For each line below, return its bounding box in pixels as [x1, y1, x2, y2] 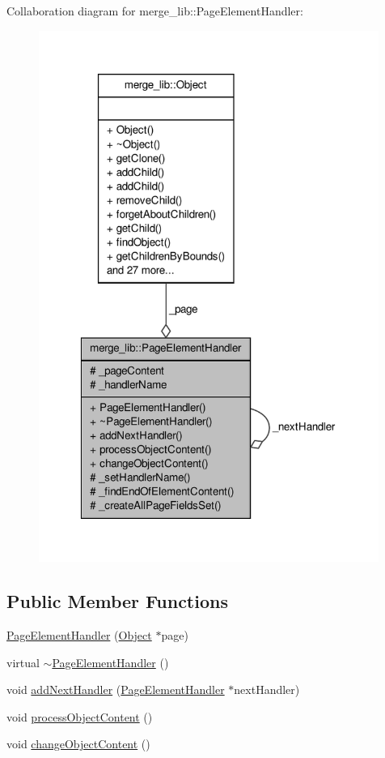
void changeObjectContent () [6, 735, 150, 752]
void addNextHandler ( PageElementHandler [6, 681, 225, 698]
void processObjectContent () [6, 708, 153, 725]
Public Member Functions [6, 589, 228, 614]
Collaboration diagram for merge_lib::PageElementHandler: [6, 2, 303, 19]
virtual [6, 653, 40, 670]
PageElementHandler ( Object [6, 627, 152, 643]
